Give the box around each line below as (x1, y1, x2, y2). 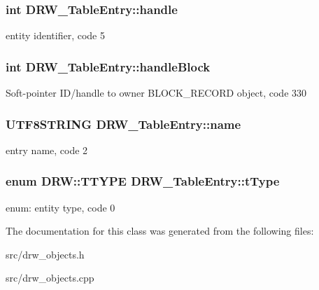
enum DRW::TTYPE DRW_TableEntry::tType (6, 172, 280, 190)
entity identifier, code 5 (6, 28, 105, 43)
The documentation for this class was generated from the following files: (6, 223, 314, 238)
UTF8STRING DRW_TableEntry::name (6, 115, 241, 132)
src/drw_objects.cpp (6, 270, 94, 285)
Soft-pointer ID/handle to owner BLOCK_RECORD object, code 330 (6, 85, 307, 100)
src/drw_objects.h (6, 247, 85, 261)
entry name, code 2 (6, 142, 88, 157)
